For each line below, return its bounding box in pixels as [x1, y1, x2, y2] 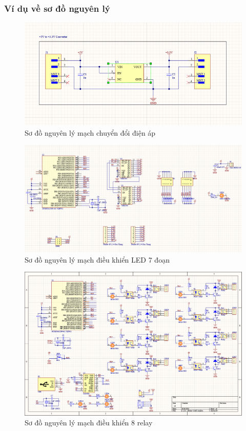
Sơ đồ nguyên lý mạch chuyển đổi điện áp [25, 127, 156, 138]
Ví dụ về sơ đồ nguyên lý [4, 2, 110, 14]
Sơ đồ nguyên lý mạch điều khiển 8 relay [25, 417, 153, 428]
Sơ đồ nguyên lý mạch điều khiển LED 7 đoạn [25, 254, 170, 265]
